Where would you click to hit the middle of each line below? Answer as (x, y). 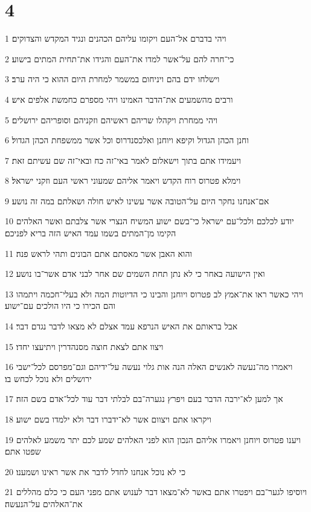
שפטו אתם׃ (23, 451)
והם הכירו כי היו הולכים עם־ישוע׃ (60, 306)
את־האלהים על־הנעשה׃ (44, 503)
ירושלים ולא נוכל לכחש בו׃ (48, 378)
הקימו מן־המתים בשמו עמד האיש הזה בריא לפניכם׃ (91, 233)
